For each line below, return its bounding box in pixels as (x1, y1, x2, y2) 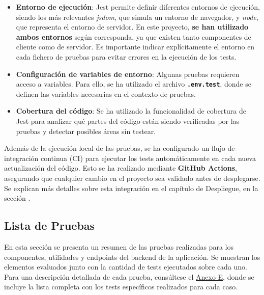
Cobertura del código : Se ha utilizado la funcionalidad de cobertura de (16, 105, 246, 116)
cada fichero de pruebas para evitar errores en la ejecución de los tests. (16, 51, 237, 62)
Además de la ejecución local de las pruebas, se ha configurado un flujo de (4, 143, 235, 153)
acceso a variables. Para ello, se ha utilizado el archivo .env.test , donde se (16, 78, 251, 89)
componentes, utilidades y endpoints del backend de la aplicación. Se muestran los (4, 251, 260, 262)
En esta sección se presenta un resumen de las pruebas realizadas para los (4, 241, 233, 252)
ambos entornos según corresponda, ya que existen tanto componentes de (16, 31, 251, 42)
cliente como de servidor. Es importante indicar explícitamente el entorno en (16, 41, 255, 52)
